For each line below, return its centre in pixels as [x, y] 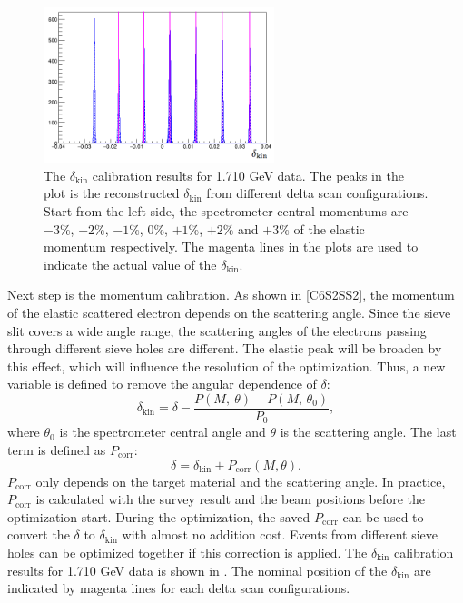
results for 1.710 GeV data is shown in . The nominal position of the [197, 570]
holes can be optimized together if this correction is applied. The [187, 552]
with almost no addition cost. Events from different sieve [280, 534]
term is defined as [57, 450]
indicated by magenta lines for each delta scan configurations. [179, 588]
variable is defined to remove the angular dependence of [162, 384]
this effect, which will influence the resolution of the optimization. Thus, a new [227, 366]
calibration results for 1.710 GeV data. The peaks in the [248, 175]
